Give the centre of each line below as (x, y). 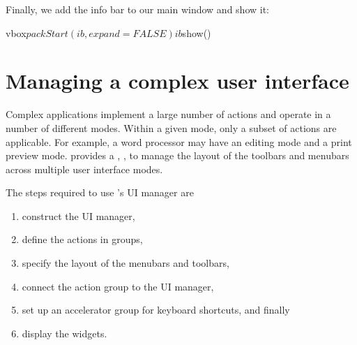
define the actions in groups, (82, 239)
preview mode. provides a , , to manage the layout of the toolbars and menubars (177, 155)
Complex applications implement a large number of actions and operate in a (168, 114)
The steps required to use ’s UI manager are (100, 192)
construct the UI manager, (78, 215)
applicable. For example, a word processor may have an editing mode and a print (179, 141)
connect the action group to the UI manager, (118, 286)
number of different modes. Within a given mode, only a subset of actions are (171, 127)
